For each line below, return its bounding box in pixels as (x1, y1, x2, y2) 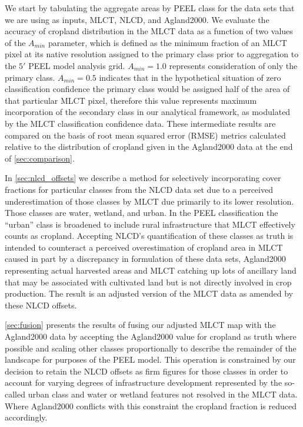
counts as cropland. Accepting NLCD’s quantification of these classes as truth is (5, 229, 294, 242)
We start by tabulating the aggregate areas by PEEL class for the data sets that (5, 2, 295, 14)
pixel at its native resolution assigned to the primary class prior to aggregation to (5, 48, 299, 60)
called (5, 388, 25, 400)
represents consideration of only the (169, 59, 298, 71)
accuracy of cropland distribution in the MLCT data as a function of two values (5, 25, 293, 37)
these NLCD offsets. (5, 298, 77, 311)
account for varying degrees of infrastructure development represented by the (5, 376, 282, 389)
